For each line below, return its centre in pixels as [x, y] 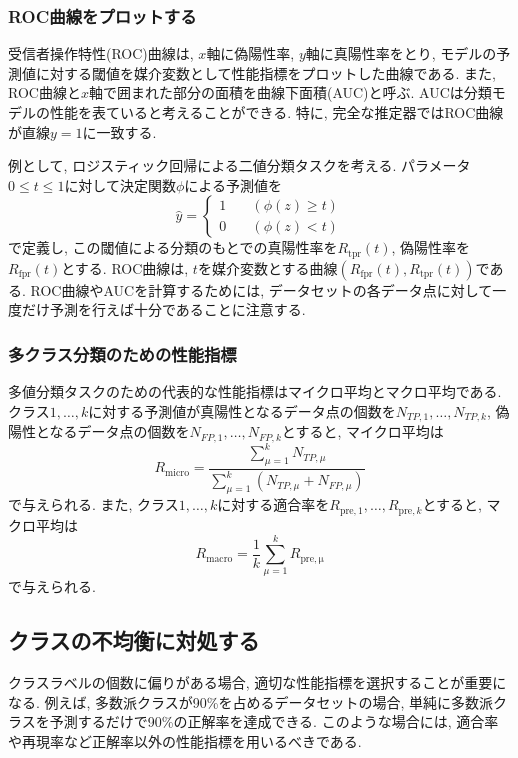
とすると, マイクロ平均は [362, 431]
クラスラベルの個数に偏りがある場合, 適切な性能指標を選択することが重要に [257, 682]
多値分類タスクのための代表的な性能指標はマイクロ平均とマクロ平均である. [255, 391]
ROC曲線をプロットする [102, 15]
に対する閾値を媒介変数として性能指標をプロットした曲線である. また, [265, 72]
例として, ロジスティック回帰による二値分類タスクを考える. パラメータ [239, 165]
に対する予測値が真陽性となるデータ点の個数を [242, 410]
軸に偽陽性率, [250, 53]
